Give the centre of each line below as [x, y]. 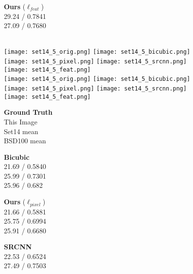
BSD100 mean [25, 141]
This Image [21, 121]
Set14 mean [21, 131]
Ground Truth [28, 112]
